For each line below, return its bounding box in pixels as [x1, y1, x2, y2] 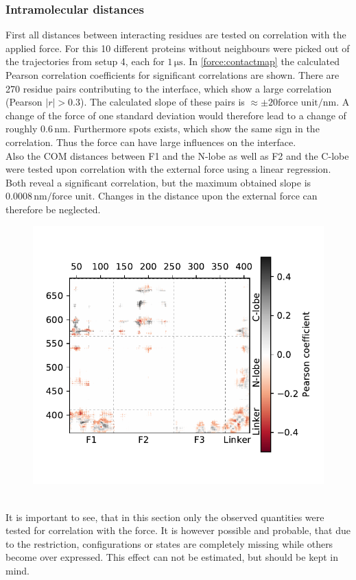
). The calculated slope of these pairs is [80, 95, 245, 109]
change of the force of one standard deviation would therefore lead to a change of [5, 108, 346, 122]
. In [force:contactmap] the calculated [182, 54, 340, 69]
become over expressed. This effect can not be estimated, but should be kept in [5, 550, 338, 564]
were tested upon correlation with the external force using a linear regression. [5, 162, 331, 176]
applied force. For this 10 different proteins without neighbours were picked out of [5, 40, 350, 55]
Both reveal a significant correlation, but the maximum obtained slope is [5, 175, 311, 189]
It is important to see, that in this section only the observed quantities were [5, 509, 324, 524]
